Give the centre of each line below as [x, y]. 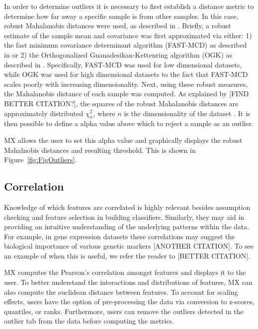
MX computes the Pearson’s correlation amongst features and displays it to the [125, 272]
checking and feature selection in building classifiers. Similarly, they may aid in [124, 217]
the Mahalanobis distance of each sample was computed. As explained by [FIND [127, 94]
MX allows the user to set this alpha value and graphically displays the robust [123, 140]
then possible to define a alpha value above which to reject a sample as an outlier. [129, 123]
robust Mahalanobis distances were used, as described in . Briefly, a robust [118, 26]
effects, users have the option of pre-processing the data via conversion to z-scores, [129, 301]
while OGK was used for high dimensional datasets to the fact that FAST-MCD [126, 74]
